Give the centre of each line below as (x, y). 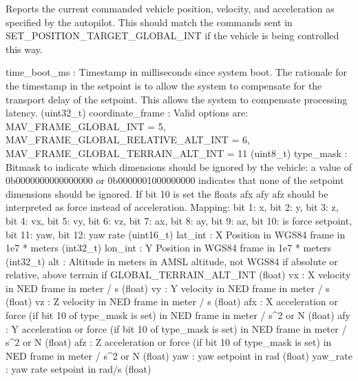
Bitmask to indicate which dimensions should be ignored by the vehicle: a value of (179, 166)
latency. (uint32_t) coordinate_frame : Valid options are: (127, 113)
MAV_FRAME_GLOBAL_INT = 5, (86, 126)
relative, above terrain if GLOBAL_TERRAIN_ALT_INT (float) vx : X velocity (178, 275)
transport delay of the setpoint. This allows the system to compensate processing (177, 99)
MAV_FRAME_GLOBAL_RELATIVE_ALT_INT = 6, (128, 140)
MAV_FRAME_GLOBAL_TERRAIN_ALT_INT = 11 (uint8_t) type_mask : (177, 153)
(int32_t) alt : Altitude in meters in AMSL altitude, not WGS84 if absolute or (172, 261)
